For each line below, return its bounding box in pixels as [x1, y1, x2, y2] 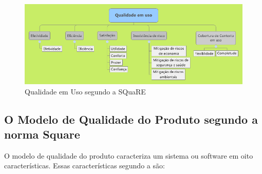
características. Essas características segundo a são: [4, 160, 165, 171]
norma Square [4, 126, 80, 142]
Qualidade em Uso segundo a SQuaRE [25, 86, 146, 96]
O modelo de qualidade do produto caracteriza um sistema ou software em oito [4, 150, 253, 161]
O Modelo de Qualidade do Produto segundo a [4, 111, 258, 127]
